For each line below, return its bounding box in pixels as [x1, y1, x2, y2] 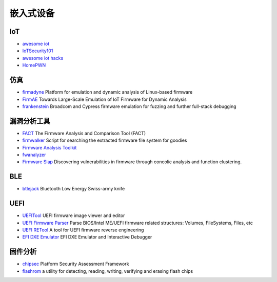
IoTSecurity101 [22, 48, 53, 54]
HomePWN [22, 62, 46, 69]
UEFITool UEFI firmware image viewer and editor [22, 212, 125, 219]
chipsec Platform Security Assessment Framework [22, 261, 129, 267]
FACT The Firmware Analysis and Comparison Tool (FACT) [22, 130, 146, 136]
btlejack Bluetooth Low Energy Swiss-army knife [22, 186, 125, 192]
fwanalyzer [22, 151, 46, 158]
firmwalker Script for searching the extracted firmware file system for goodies [22, 137, 187, 143]
